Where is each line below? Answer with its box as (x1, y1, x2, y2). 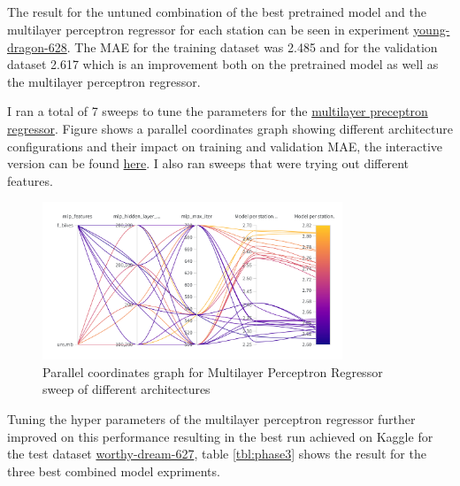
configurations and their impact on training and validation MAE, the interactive (7, 136, 443, 155)
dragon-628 (7, 37, 67, 56)
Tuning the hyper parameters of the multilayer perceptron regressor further (7, 409, 416, 428)
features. (7, 171, 53, 189)
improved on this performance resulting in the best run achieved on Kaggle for (7, 427, 433, 445)
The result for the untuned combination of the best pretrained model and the (7, 3, 427, 21)
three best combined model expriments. (7, 461, 220, 480)
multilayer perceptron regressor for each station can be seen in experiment (7, 19, 410, 38)
